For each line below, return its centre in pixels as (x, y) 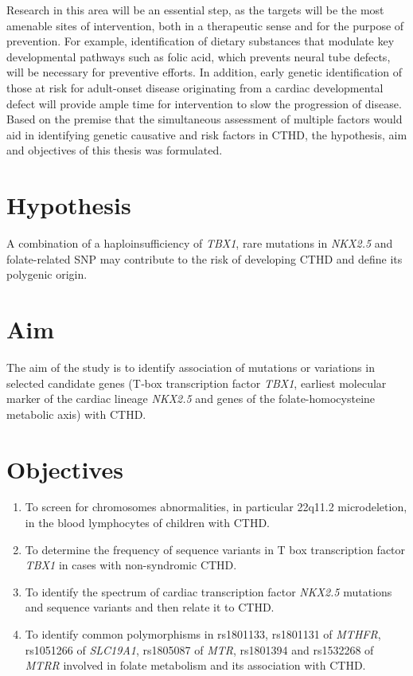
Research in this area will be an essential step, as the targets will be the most (195, 10)
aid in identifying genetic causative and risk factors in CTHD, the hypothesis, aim (207, 134)
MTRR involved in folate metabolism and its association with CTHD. (195, 665)
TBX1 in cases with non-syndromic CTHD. (131, 565)
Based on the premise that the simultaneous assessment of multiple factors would (205, 119)
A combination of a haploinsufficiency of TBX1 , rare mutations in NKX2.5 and (200, 243)
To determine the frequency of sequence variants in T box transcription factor (215, 549)
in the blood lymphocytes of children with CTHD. (147, 523)
